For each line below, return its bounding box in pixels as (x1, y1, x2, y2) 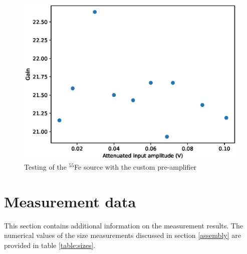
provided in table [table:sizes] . (4, 240, 96, 250)
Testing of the (24, 162, 67, 172)
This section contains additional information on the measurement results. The (4, 220, 243, 230)
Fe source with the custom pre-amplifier (74, 162, 197, 172)
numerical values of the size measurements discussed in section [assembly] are (4, 230, 241, 240)
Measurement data (4, 191, 136, 211)
